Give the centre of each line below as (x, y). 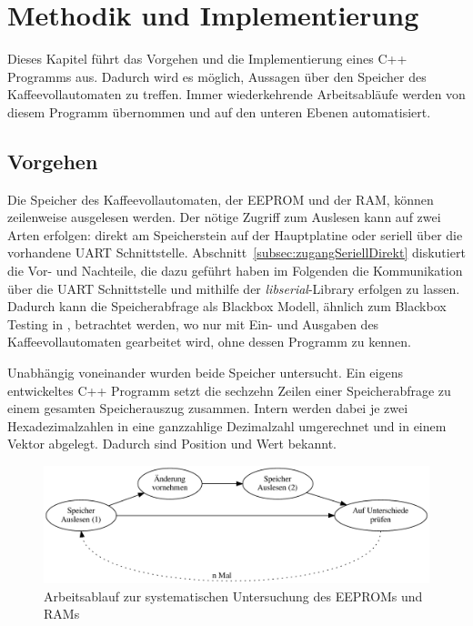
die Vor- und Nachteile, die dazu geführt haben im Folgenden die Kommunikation (235, 271)
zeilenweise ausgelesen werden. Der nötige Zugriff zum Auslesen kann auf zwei (224, 217)
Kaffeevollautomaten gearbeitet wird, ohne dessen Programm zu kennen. (209, 342)
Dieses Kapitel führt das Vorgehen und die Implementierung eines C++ (207, 59)
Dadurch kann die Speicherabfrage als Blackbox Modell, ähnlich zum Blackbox (227, 306)
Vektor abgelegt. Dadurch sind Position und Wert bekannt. (172, 444)
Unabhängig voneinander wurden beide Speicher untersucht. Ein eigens (205, 373)
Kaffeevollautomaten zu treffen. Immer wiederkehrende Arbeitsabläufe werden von (236, 94)
